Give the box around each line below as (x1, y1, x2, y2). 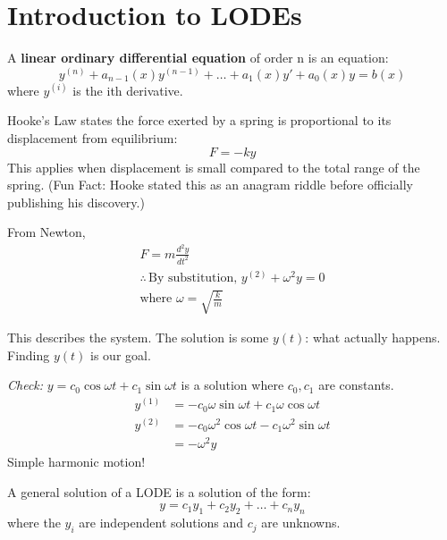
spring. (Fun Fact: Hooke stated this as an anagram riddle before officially (7, 175, 413, 194)
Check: (7, 375, 44, 394)
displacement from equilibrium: (7, 128, 178, 147)
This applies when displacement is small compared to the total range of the (7, 157, 420, 176)
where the (7, 513, 61, 532)
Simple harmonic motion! (7, 452, 146, 471)
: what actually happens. (305, 328, 441, 347)
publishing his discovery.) (7, 192, 145, 211)
